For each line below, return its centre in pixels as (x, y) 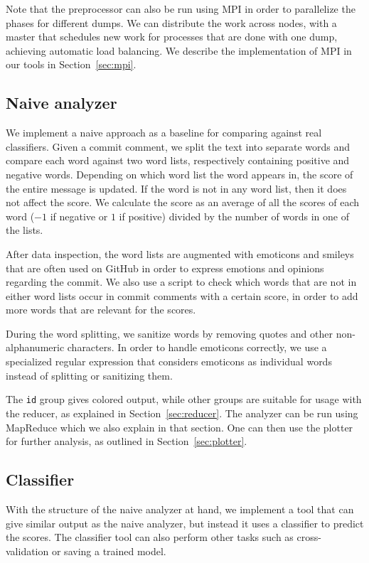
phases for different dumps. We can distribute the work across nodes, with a (171, 22)
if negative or (79, 216)
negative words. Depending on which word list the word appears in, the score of (180, 174)
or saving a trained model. (109, 551)
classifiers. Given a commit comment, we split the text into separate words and (178, 146)
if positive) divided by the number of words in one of (234, 216)
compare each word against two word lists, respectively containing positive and (178, 160)
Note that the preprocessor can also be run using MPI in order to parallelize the (181, 9)
